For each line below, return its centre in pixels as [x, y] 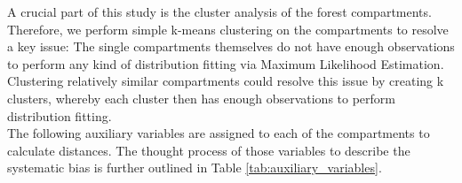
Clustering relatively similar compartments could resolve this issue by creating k [226, 81]
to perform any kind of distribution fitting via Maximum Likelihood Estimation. [226, 63]
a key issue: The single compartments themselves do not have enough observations [231, 46]
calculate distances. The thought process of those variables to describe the [209, 150]
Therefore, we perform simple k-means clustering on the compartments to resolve [228, 29]
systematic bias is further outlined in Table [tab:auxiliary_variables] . [195, 168]
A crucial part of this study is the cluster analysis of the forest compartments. [219, 11]
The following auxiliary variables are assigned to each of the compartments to [219, 133]
